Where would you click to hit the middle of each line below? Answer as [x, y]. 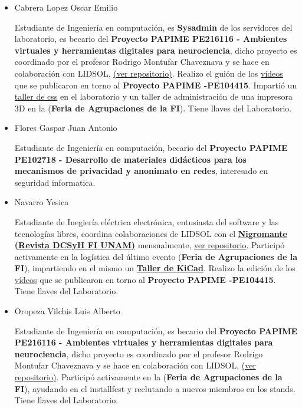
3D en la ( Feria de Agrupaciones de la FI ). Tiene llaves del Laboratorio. [153, 108]
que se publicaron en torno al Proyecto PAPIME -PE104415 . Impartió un [156, 85]
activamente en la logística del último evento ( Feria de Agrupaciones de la [156, 256]
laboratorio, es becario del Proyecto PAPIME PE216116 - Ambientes [151, 39]
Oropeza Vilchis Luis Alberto [67, 311]
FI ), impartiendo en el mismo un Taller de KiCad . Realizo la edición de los [155, 268]
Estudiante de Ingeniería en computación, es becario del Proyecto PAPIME [156, 330]
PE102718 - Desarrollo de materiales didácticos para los [130, 159]
